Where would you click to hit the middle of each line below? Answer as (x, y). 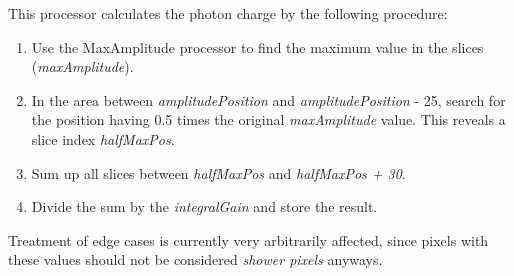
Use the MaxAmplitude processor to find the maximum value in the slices (257, 46)
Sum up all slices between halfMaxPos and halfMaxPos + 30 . (218, 172)
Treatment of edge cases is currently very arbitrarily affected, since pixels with (248, 239)
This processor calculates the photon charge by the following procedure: (228, 13)
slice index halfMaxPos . (103, 138)
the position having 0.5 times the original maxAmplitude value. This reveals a (268, 119)
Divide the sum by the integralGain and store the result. (204, 206)
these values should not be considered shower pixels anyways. (195, 259)
